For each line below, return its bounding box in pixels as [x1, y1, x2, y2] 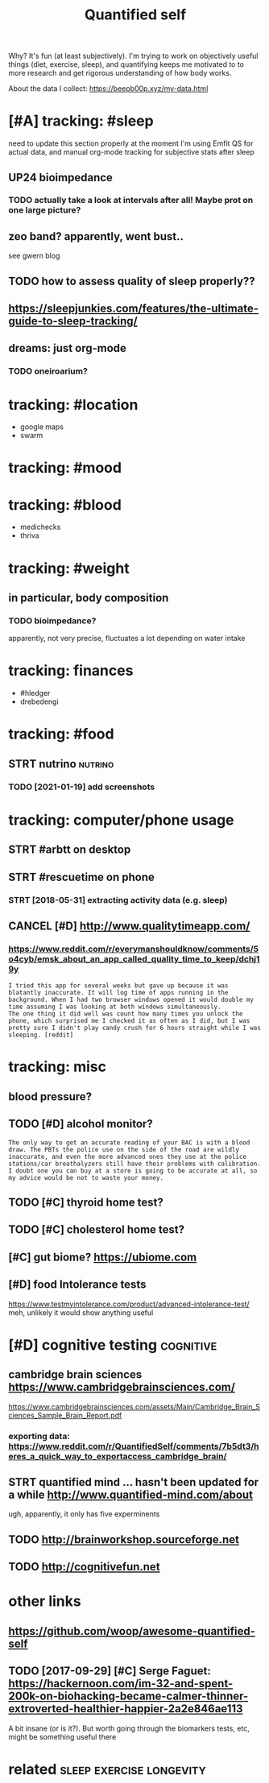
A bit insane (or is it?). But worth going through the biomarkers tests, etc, [8, 1723, 250, 1733]
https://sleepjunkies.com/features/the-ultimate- [8, 302, 259, 316]
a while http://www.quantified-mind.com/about [8, 1487, 254, 1501]
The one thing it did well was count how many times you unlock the [8, 1010, 243, 1018]
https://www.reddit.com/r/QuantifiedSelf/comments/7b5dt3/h [8, 1440, 259, 1451]
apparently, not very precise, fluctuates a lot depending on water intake [8, 634, 246, 643]
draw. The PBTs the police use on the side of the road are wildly [8, 1145, 240, 1153]
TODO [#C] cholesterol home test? [8, 1222, 185, 1237]
